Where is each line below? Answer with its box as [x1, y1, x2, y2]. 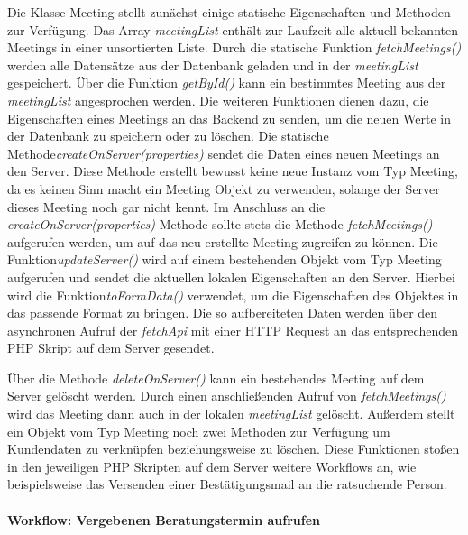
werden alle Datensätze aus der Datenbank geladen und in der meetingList [7, 55, 418, 74]
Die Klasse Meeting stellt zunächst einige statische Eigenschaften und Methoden [7, 3, 451, 21]
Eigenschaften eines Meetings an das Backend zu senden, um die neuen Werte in [7, 108, 451, 127]
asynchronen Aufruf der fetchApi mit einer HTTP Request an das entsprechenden [7, 320, 458, 339]
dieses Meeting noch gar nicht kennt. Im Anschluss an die [7, 197, 326, 216]
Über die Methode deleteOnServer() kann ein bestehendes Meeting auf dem [7, 368, 425, 387]
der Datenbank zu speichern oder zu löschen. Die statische [7, 126, 329, 145]
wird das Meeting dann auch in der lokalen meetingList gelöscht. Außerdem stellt [7, 404, 455, 423]
